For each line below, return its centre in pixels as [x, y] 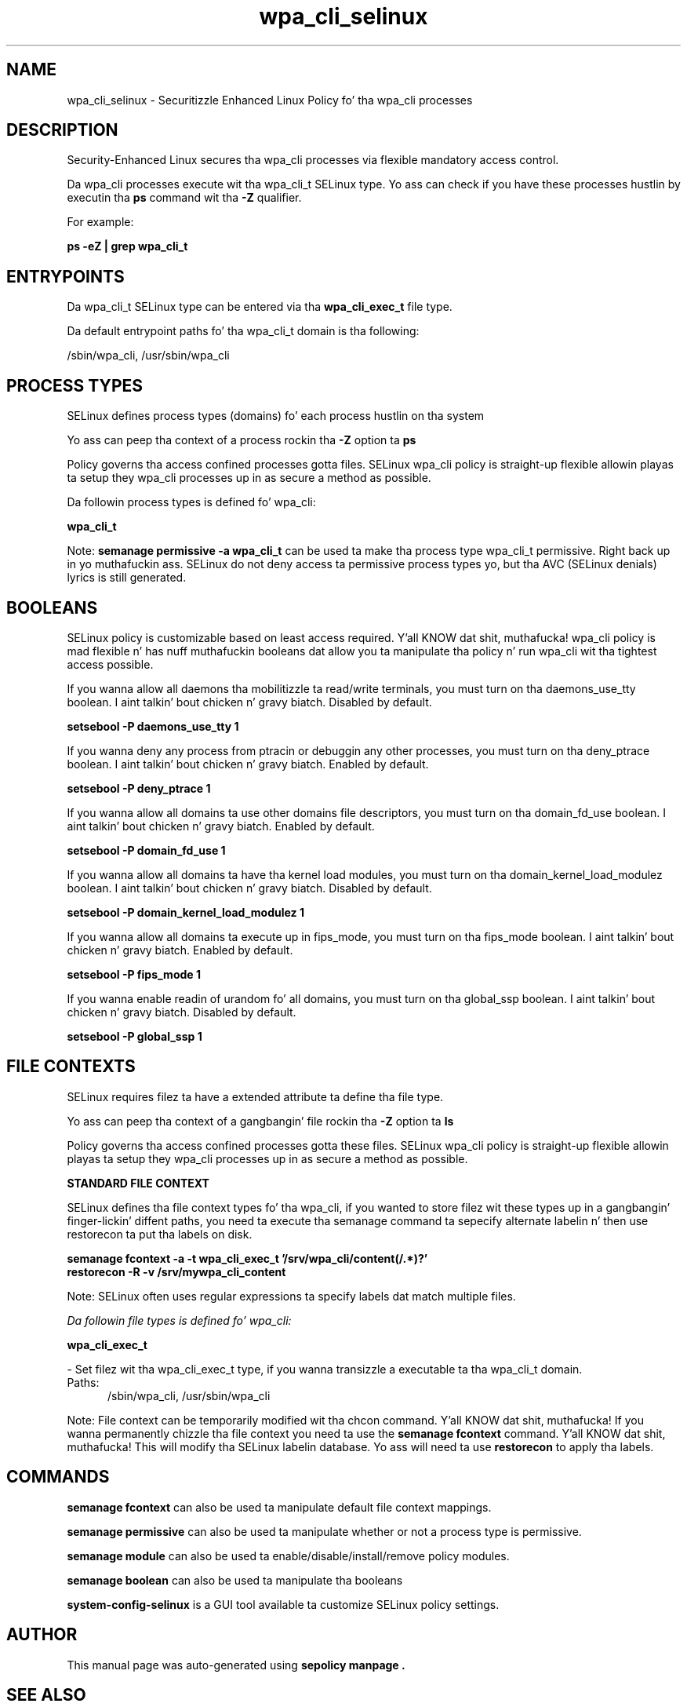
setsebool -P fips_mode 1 [134, 974]
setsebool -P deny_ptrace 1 [139, 788]
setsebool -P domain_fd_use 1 [146, 850]
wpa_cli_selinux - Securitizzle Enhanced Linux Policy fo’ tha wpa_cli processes [270, 100]
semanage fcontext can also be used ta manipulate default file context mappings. [279, 1507]
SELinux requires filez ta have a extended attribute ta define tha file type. [255, 1096]
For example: [100, 222]
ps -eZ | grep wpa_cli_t [127, 246]
